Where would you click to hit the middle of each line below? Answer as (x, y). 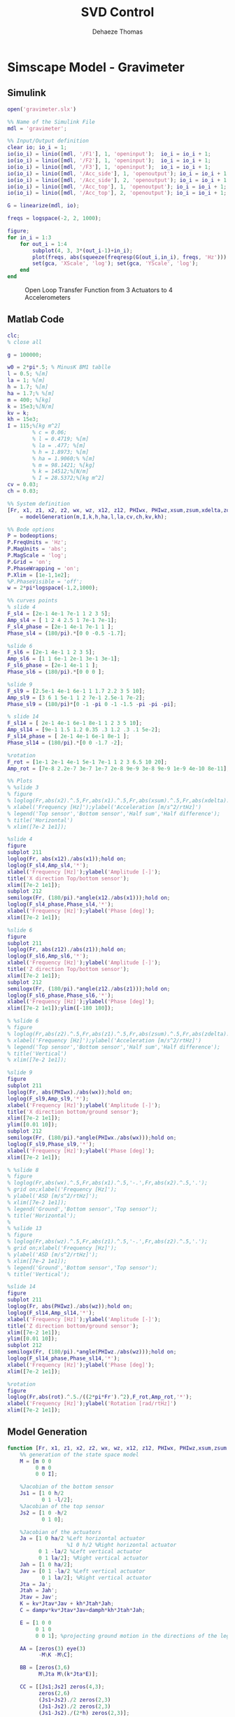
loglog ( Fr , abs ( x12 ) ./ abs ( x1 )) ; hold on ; (67, 859)
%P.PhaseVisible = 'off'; (45, 581)
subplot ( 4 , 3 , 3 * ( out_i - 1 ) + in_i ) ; (83, 250)
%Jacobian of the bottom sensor (67, 1487)
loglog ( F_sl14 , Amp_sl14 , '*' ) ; (51, 1313)
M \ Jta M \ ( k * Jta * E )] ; (68, 1674)
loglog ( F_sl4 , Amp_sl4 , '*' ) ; (48, 865)
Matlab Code (36, 319)
